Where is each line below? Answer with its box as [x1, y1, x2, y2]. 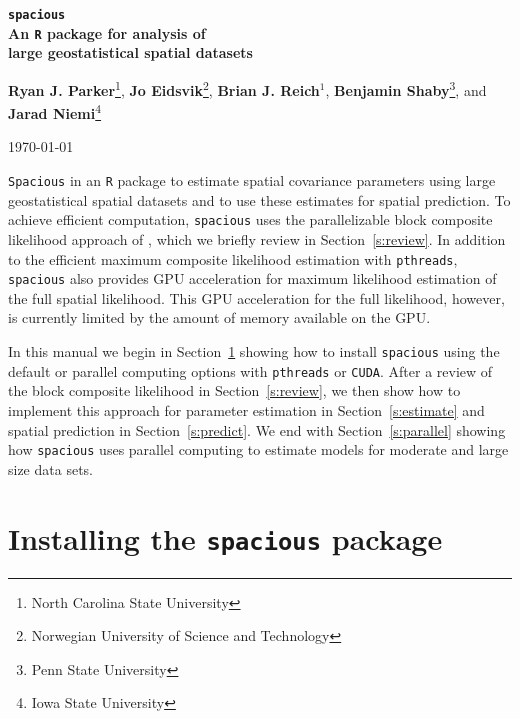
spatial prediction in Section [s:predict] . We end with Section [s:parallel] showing [8, 419, 506, 440]
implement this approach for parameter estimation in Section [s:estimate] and [8, 399, 485, 420]
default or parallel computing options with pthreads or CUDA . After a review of [8, 360, 493, 381]
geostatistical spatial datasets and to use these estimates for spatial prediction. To [8, 189, 511, 210]
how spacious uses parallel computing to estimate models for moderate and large [8, 439, 509, 460]
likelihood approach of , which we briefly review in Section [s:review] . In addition [8, 228, 506, 249]
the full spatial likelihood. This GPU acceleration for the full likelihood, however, [8, 287, 505, 308]
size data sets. [8, 458, 93, 479]
